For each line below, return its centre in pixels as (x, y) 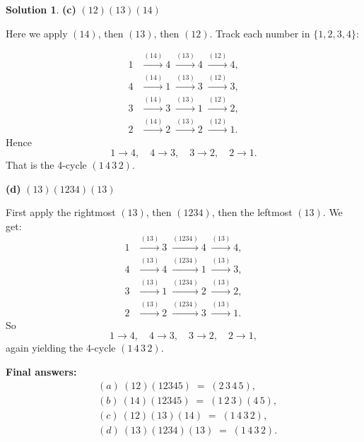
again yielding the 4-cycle (61, 348)
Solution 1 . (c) (41, 9)
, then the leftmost (252, 212)
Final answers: (41, 371)
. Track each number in (260, 33)
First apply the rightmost (61, 212)
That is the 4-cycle (46, 165)
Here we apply (37, 33)
